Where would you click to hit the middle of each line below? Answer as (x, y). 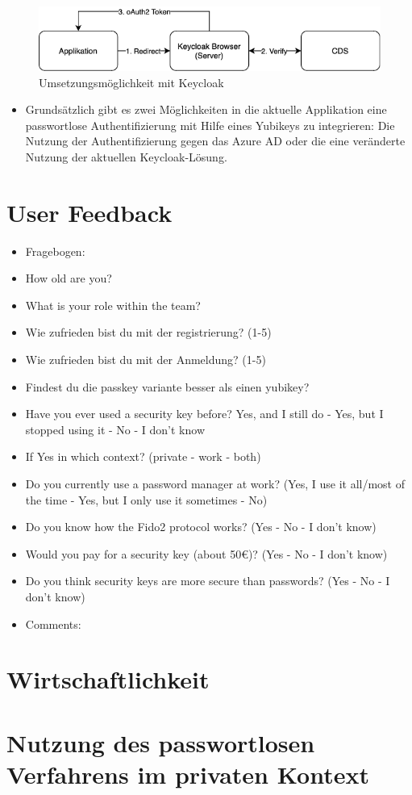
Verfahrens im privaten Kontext (188, 774)
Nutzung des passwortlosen (161, 742)
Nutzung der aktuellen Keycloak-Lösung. (126, 156)
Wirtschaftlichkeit (108, 679)
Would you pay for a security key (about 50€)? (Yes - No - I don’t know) (206, 553)
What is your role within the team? (113, 305)
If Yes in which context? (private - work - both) (143, 456)
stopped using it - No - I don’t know (115, 429)
